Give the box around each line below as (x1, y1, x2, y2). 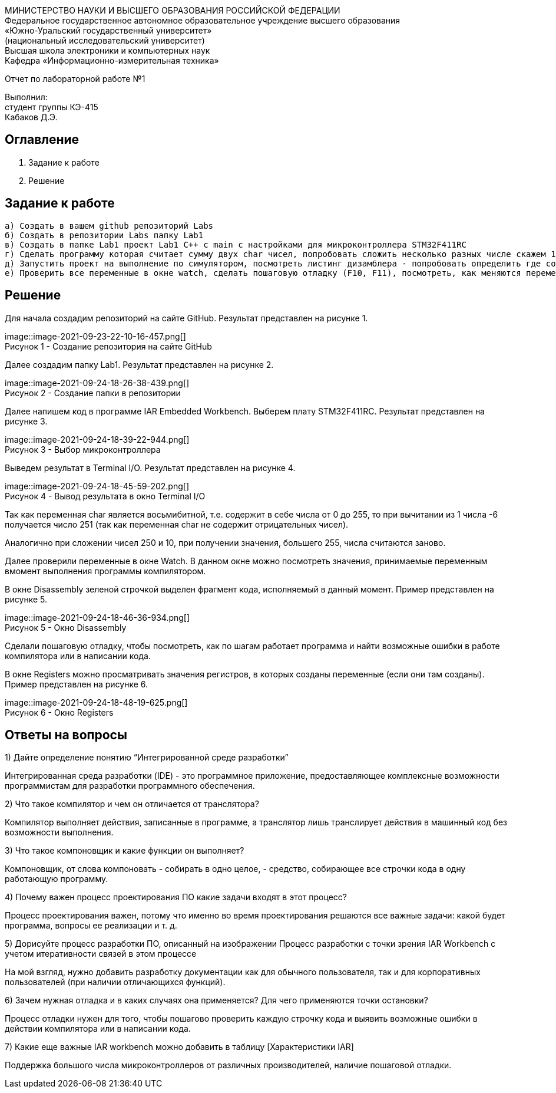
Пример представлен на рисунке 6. (5, 679, 148, 689)
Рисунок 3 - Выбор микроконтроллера (5, 444, 161, 455)
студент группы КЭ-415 (5, 102, 98, 112)
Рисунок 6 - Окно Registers (5, 707, 114, 717)
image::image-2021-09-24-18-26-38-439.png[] (5, 377, 190, 388)
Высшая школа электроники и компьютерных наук (5, 45, 210, 55)
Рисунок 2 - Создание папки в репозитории (5, 387, 181, 398)
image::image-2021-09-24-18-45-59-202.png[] (5, 480, 190, 491)
